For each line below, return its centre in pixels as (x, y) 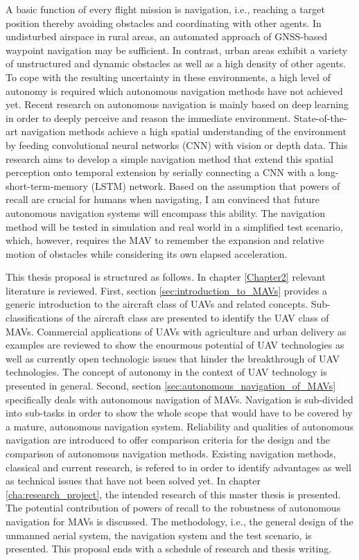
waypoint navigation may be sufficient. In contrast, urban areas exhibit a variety (177, 50)
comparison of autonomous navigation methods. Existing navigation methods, (171, 453)
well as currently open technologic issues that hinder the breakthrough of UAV (173, 358)
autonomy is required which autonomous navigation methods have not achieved (174, 90)
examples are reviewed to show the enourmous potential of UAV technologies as (175, 345)
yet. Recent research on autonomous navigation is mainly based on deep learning (177, 104)
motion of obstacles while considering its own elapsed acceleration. (147, 253)
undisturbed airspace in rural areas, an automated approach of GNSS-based (167, 36)
